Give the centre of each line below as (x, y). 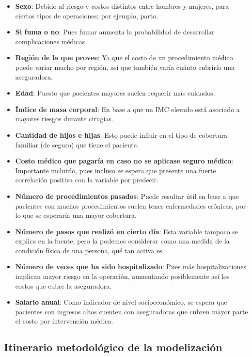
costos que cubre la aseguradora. (63, 285)
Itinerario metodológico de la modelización (113, 347)
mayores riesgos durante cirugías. (64, 119)
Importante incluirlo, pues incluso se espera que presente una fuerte (116, 170)
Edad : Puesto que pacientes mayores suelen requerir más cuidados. (115, 93)
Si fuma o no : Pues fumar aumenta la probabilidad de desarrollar (115, 32)
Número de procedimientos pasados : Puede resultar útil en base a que (127, 196)
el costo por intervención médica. (64, 321)
